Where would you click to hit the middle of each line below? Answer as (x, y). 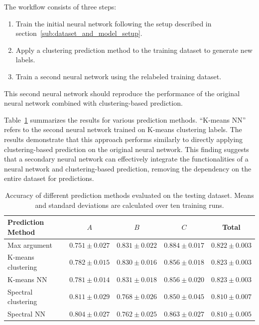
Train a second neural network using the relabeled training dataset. (119, 76)
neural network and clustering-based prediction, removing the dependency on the (128, 168)
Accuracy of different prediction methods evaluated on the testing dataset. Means (129, 195)
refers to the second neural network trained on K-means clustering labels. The (123, 129)
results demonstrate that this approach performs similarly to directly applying (124, 139)
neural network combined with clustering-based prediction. (93, 103)
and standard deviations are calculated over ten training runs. (129, 205)
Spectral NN (26, 314)
